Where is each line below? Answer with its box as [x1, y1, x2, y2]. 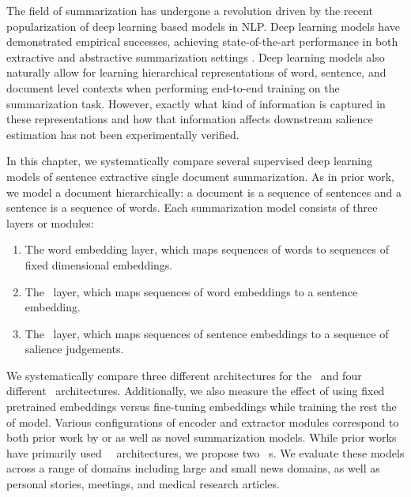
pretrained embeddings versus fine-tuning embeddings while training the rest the [6, 398, 397, 415]
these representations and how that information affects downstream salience [6, 111, 373, 127]
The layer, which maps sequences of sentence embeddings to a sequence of [25, 325, 389, 341]
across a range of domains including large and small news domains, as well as [6, 460, 380, 476]
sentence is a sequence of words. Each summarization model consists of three [6, 199, 378, 216]
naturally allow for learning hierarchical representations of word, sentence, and [6, 64, 386, 81]
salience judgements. [25, 341, 124, 357]
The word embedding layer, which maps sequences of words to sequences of [25, 241, 389, 258]
